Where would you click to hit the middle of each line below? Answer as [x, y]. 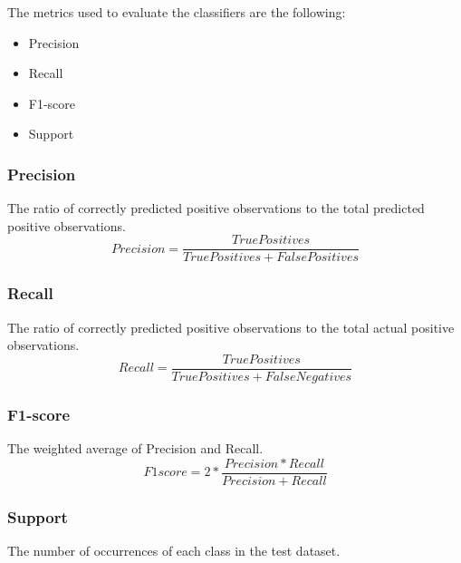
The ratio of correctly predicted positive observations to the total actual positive [231, 327]
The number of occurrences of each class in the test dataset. [174, 550]
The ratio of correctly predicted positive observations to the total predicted [216, 208]
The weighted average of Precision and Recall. [135, 448]
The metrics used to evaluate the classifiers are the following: [177, 12]
